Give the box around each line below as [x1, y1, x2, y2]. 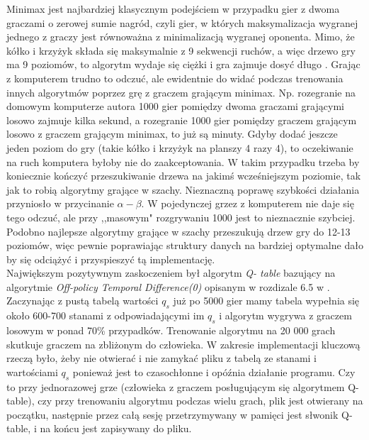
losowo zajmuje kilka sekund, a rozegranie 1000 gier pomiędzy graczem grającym [6, 112, 357, 127]
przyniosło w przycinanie [6, 196, 114, 211]
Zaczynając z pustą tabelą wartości [6, 293, 159, 308]
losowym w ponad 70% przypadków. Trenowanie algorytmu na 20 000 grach [6, 323, 336, 338]
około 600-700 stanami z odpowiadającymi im [6, 308, 205, 323]
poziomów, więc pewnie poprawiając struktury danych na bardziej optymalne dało [6, 238, 363, 253]
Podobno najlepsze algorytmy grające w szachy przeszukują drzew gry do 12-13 [6, 224, 351, 238]
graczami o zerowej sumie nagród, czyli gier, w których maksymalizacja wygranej [6, 15, 358, 30]
